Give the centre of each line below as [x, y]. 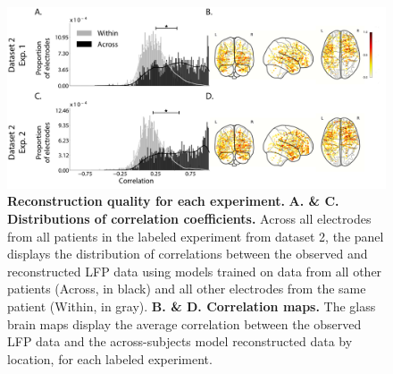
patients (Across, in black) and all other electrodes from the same [187, 289]
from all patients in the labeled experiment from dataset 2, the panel [196, 236]
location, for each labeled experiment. [110, 358]
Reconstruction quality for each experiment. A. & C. [173, 201]
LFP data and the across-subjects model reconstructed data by [180, 341]
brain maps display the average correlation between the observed [184, 323]
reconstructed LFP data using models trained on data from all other [195, 271]
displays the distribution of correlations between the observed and [188, 254]
